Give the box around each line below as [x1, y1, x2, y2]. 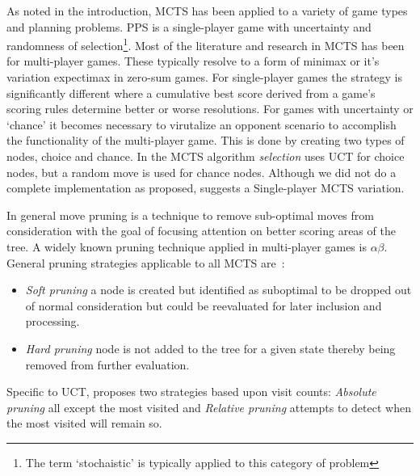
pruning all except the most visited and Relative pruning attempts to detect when [6, 398, 411, 415]
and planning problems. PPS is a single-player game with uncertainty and [6, 18, 372, 35]
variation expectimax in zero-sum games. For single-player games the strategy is [6, 69, 403, 86]
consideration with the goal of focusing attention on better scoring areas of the [6, 222, 396, 239]
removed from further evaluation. [25, 356, 190, 373]
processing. [25, 313, 80, 330]
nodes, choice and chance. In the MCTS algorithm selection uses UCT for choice [6, 148, 405, 164]
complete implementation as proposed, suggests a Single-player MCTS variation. [6, 179, 405, 196]
